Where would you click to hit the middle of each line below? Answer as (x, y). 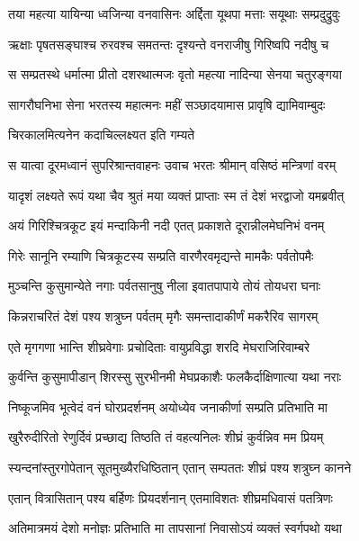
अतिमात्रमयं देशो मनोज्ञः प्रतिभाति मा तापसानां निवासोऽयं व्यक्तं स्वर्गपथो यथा (175, 528)
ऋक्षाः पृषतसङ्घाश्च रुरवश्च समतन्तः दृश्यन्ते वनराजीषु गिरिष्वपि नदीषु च (169, 44)
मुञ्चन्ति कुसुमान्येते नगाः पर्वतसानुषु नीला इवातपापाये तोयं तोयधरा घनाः (165, 286)
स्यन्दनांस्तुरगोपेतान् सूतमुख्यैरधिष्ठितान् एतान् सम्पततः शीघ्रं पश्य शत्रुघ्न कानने (180, 467)
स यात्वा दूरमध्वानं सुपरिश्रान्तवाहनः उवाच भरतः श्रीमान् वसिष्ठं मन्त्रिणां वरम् (172, 164)
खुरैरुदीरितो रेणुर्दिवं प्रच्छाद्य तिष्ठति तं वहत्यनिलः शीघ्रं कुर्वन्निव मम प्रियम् (166, 437)
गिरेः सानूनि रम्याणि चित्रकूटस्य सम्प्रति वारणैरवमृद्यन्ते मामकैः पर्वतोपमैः (161, 255)
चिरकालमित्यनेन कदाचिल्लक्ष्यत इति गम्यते (102, 135)
